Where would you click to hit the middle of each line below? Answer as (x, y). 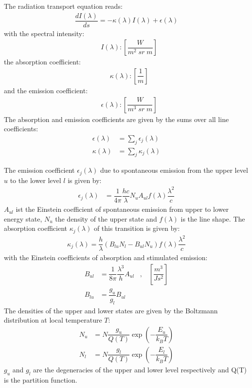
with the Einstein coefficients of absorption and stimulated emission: (106, 257)
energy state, (23, 218)
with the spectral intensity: (44, 33)
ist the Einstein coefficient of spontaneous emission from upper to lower (122, 209)
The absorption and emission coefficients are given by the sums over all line (117, 119)
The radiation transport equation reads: (63, 6)
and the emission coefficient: (46, 90)
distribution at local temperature (53, 320)
